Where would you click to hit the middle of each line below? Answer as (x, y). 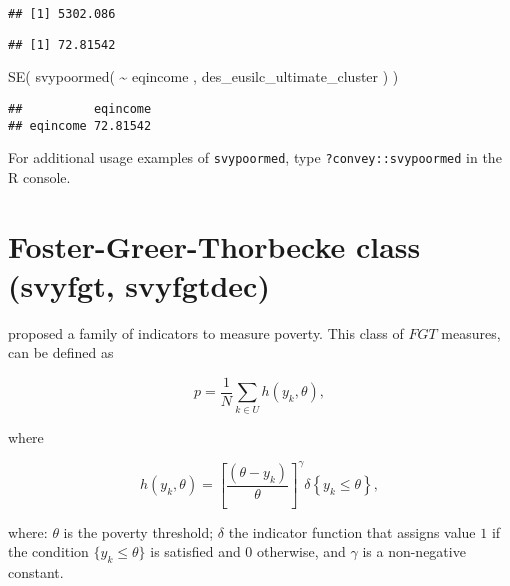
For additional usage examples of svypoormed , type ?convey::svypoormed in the (255, 157)
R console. (39, 176)
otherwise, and (301, 551)
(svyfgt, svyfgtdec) (139, 284)
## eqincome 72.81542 (80, 125)
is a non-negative (414, 551)
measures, (471, 332)
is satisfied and (195, 551)
